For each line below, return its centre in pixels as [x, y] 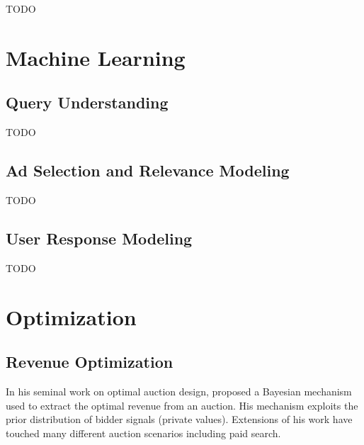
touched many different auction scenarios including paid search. [143, 433]
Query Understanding [87, 102]
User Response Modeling [99, 238]
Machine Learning [96, 57]
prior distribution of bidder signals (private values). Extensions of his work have [179, 419]
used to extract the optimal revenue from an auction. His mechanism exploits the [182, 405]
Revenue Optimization [90, 362]
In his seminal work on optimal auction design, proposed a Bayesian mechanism [179, 391]
